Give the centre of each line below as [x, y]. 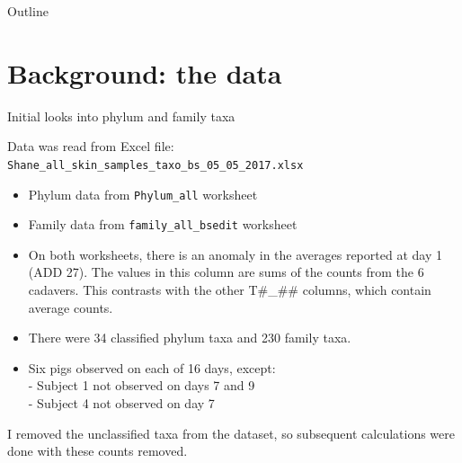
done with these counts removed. [98, 451]
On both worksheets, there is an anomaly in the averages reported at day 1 [235, 254]
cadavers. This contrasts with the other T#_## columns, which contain [230, 290]
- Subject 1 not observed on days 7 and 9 [142, 385]
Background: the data [145, 72]
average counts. [71, 307]
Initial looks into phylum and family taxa [121, 116]
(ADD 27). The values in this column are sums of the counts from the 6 [226, 272]
